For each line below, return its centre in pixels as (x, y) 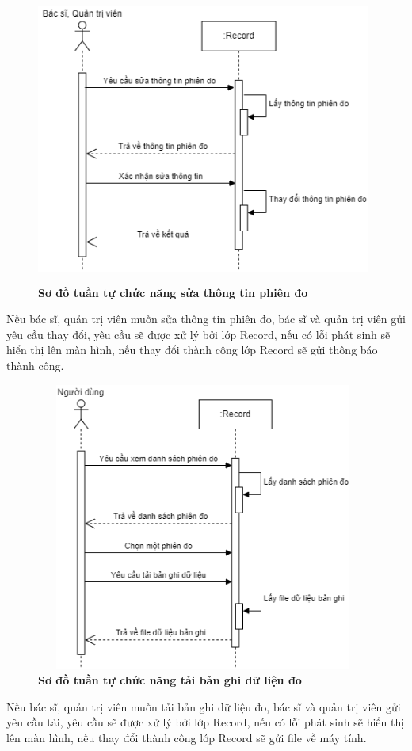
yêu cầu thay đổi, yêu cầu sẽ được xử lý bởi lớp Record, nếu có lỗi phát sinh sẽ (198, 334)
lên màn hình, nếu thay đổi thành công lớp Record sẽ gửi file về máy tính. (187, 738)
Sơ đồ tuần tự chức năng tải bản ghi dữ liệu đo (170, 680)
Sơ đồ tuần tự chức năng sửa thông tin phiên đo (173, 292)
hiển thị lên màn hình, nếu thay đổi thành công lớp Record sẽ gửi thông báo (192, 350)
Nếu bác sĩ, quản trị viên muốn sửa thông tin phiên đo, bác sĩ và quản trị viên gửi (206, 319)
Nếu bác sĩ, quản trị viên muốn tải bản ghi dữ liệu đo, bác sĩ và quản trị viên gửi (204, 706)
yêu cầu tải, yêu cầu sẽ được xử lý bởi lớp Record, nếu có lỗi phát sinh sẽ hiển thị (206, 722)
